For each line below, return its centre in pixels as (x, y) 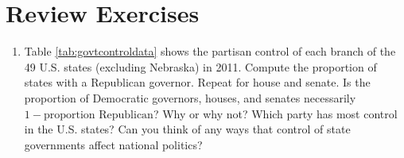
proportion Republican (98, 115)
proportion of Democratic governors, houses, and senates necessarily (190, 97)
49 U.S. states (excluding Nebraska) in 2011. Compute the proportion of (200, 66)
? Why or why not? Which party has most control (275, 113)
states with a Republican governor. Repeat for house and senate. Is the (197, 82)
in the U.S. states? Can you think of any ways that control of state (187, 129)
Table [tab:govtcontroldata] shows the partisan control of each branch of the (210, 51)
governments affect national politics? (113, 144)
